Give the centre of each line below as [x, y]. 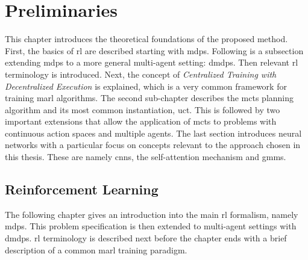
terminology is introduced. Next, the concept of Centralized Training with [141, 74]
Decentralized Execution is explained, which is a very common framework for [146, 86]
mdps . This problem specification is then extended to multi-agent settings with [151, 226]
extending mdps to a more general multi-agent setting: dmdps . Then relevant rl [152, 62]
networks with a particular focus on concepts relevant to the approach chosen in [153, 145]
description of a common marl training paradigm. [96, 249]
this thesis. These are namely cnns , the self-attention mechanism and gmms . [146, 157]
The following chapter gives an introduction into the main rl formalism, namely [152, 214]
